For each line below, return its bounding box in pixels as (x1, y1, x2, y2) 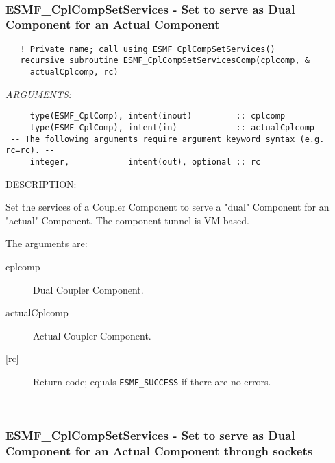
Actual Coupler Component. (33, 328, 151, 342)
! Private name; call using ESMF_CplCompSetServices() (20, 44, 275, 54)
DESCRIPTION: (5, 176, 77, 191)
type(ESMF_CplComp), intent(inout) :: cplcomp (29, 111, 286, 121)
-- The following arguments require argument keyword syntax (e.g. (10, 134, 325, 144)
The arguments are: (5, 236, 88, 250)
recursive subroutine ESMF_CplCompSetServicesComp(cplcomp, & (20, 56, 310, 66)
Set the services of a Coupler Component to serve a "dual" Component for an (5, 200, 330, 214)
